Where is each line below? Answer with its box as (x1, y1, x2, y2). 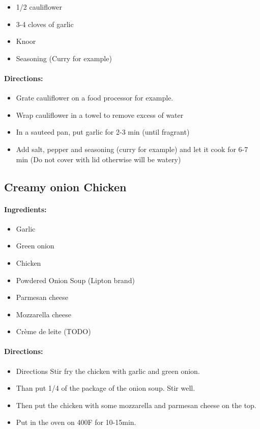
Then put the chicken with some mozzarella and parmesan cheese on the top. (16, 399, 256, 410)
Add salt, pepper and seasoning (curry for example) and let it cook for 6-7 (16, 143, 248, 154)
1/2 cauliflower (16, 2, 63, 12)
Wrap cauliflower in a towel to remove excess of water (16, 109, 184, 120)
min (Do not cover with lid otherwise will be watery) (16, 154, 181, 164)
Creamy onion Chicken (4, 179, 127, 194)
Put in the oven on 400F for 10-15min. (16, 417, 136, 427)
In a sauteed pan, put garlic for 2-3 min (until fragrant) (16, 127, 190, 137)
